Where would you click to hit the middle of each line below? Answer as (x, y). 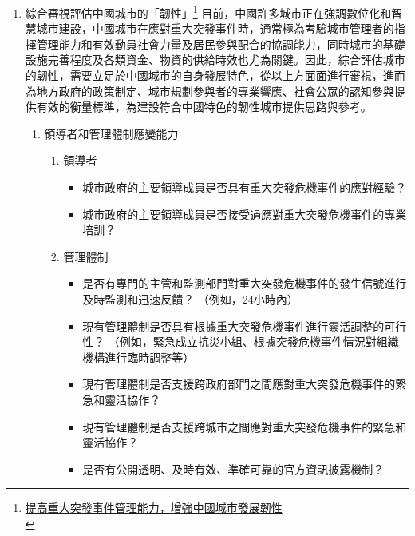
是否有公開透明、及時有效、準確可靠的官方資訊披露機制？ (233, 469)
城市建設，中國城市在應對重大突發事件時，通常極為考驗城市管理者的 (215, 28)
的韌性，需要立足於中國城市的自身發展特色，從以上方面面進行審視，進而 (215, 75)
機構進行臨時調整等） (138, 357)
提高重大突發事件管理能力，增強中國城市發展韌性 (154, 508)
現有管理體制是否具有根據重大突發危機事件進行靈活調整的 (233, 326)
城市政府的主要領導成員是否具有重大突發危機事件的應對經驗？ (245, 187)
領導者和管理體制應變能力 (111, 133)
